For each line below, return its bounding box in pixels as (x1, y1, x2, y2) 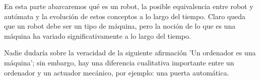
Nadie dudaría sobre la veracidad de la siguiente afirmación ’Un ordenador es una (4, 47, 256, 58)
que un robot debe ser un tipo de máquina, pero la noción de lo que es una (4, 21, 236, 31)
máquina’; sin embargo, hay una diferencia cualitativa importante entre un (4, 57, 234, 67)
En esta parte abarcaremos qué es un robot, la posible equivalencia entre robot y (4, 1, 253, 11)
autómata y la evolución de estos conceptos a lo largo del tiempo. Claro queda (4, 11, 245, 21)
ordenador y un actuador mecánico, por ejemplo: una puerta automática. (4, 67, 229, 77)
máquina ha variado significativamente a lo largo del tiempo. (4, 30, 191, 41)
